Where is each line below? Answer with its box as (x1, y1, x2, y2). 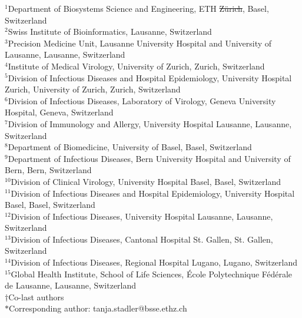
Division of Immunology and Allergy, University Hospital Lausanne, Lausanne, (8, 117, 292, 130)
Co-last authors (8, 290, 64, 303)
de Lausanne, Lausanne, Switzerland (5, 279, 137, 291)
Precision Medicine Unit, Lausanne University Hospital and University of (8, 37, 272, 49)
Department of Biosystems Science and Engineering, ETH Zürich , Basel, (8, 2, 269, 14)
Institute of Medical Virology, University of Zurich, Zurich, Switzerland (8, 59, 265, 72)
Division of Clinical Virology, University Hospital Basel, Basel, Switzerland (11, 175, 281, 187)
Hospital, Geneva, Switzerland (5, 106, 114, 118)
